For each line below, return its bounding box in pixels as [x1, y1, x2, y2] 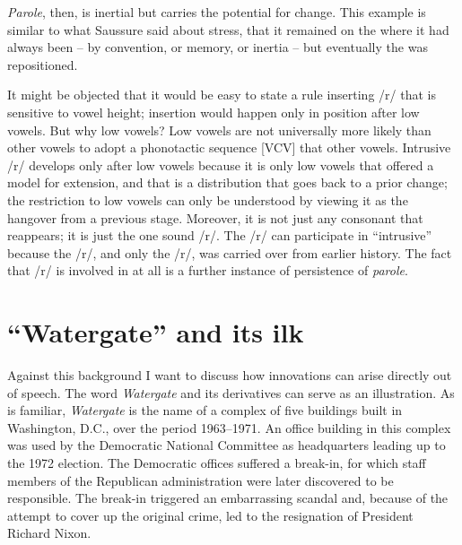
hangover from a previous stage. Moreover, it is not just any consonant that [7, 208, 423, 227]
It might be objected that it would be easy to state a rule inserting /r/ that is [7, 85, 436, 104]
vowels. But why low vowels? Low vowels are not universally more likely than [7, 120, 431, 139]
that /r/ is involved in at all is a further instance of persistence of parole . [7, 261, 408, 280]
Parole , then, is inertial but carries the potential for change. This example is [7, 3, 426, 21]
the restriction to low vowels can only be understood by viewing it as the [7, 190, 408, 209]
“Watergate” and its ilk [7, 314, 304, 350]
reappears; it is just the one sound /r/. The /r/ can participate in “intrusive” [7, 226, 432, 245]
